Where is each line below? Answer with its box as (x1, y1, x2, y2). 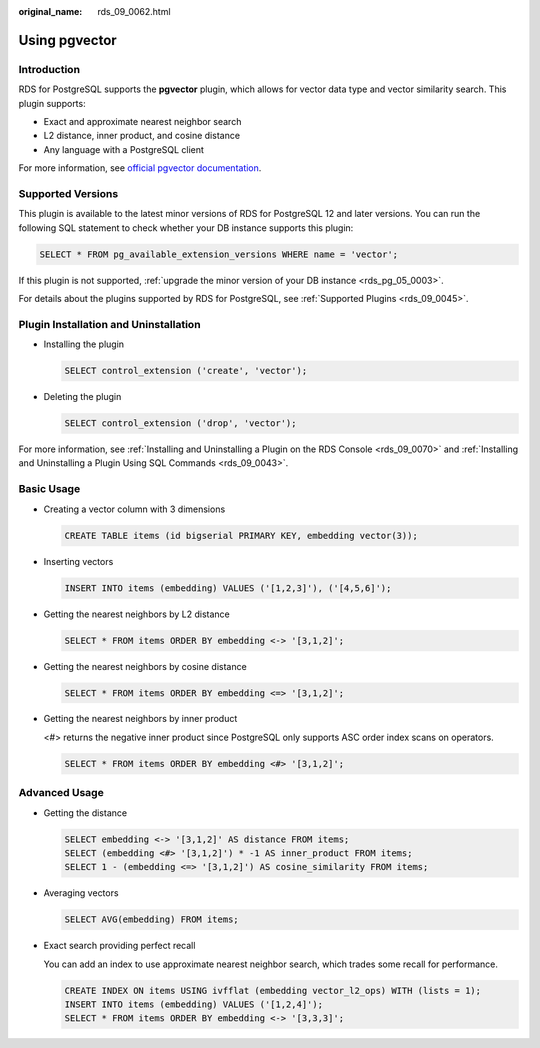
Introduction (18, 62, 80, 76)
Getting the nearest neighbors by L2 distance (43, 608, 230, 620)
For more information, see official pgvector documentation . (18, 162, 262, 174)
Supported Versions (18, 186, 119, 200)
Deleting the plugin (43, 391, 122, 403)
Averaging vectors (43, 887, 119, 899)
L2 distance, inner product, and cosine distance (43, 130, 240, 142)
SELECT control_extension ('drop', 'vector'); (64, 418, 297, 429)
